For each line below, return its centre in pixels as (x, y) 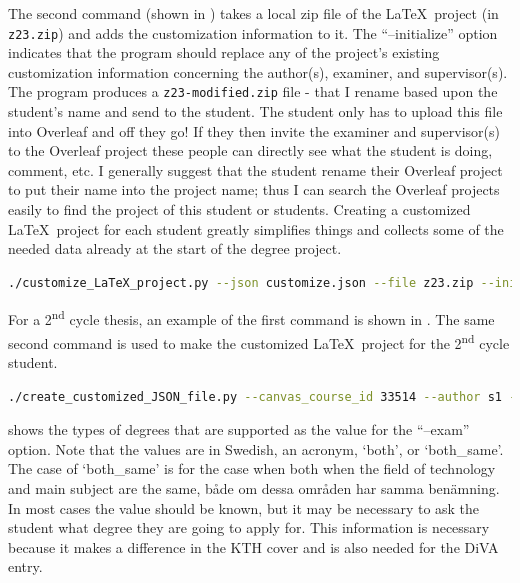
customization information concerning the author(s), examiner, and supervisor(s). (258, 71)
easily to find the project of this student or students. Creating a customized (239, 209)
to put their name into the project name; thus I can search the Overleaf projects (254, 189)
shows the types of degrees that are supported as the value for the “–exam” (239, 429)
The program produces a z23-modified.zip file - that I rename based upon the (253, 91)
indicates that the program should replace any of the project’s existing (224, 52)
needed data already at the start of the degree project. (175, 248)
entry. (25, 566)
